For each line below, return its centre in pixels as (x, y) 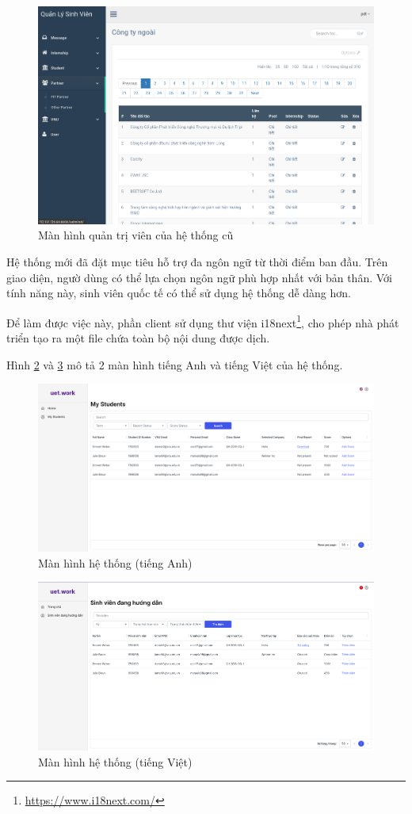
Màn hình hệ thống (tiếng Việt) (115, 761)
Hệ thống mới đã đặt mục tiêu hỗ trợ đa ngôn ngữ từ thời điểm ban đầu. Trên (197, 261)
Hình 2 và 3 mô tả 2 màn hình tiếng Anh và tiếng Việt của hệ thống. (175, 364)
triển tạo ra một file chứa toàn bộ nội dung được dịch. (138, 338)
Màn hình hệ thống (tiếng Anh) (115, 562)
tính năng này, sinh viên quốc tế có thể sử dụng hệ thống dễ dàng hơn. (179, 293)
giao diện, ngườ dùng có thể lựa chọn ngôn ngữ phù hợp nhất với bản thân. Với (199, 277)
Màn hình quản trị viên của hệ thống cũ (136, 235)
